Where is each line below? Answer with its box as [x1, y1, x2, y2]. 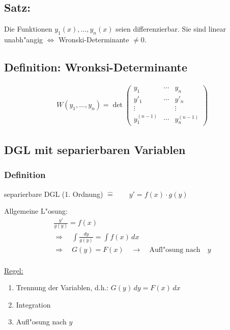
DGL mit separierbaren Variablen [4, 141, 186, 157]
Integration [16, 299, 51, 310]
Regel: [4, 265, 23, 275]
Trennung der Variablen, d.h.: [16, 282, 109, 293]
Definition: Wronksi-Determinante [4, 59, 188, 74]
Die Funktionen [4, 23, 52, 34]
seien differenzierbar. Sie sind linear [116, 23, 226, 34]
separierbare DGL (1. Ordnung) [4, 188, 103, 199]
